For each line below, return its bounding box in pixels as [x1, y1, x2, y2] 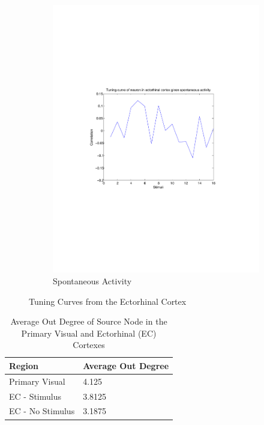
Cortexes [73, 338, 105, 351]
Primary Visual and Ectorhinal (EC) [21, 326, 157, 339]
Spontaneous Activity [53, 274, 132, 287]
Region [9, 359, 38, 371]
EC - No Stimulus [9, 405, 75, 417]
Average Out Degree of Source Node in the [10, 315, 167, 328]
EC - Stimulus [9, 390, 61, 402]
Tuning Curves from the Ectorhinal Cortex [29, 295, 187, 307]
